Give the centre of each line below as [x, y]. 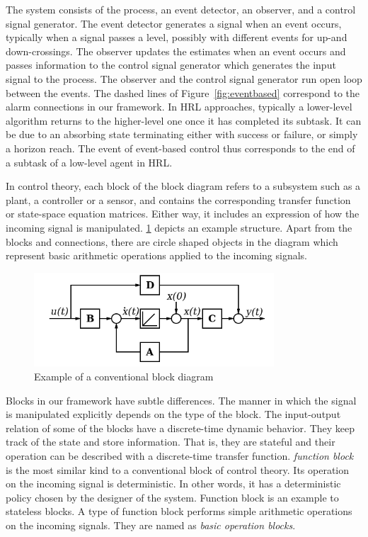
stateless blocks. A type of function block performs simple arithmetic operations [179, 511]
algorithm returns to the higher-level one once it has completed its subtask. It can [184, 120]
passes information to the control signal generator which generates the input [171, 65]
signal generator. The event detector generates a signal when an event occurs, [174, 23]
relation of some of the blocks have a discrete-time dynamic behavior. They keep [180, 428]
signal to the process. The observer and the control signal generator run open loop [184, 78]
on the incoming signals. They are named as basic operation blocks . [151, 525]
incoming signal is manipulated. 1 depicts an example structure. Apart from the [179, 227]
